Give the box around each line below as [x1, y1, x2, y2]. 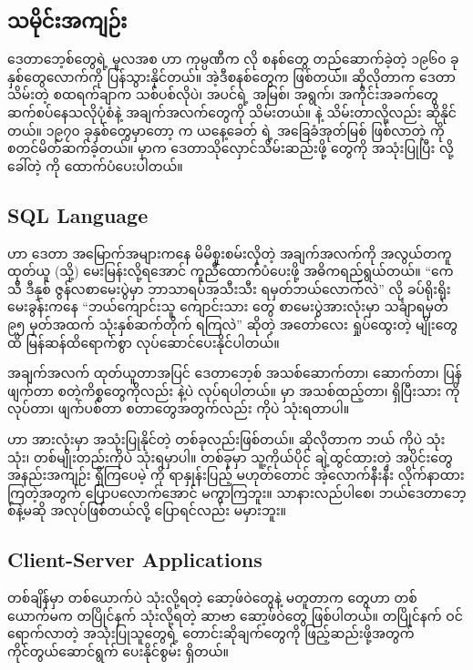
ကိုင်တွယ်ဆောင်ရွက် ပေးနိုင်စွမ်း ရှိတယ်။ [7, 641, 230, 660]
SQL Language [7, 200, 149, 228]
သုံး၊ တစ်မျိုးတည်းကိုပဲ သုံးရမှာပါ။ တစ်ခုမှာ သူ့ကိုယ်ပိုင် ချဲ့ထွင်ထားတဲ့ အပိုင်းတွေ [7, 447, 453, 466]
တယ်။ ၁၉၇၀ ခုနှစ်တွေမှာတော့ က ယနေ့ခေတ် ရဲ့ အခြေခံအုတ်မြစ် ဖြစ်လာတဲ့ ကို [7, 120, 445, 139]
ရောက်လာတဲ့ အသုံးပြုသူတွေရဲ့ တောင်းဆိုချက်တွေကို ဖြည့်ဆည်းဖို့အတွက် [7, 624, 415, 643]
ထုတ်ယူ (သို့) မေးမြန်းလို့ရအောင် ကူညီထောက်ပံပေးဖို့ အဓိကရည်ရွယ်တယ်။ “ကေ [7, 261, 454, 280]
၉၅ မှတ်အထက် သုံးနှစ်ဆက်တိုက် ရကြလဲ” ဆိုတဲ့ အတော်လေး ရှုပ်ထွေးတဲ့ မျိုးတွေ [7, 314, 458, 333]
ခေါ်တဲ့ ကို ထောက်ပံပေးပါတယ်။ [7, 156, 183, 175]
